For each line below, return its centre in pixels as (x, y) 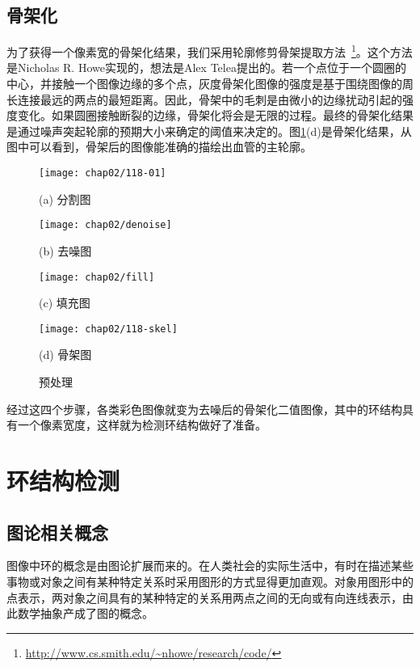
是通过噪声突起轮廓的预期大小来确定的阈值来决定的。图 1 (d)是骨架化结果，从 (209, 131)
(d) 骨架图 (65, 355)
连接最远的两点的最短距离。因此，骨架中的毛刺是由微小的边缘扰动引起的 (210, 99)
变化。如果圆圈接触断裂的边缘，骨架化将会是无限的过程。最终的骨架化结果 (215, 115)
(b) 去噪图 (65, 250)
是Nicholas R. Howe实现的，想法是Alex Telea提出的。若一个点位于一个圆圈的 (206, 68)
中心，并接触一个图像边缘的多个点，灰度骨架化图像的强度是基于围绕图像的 (204, 84)
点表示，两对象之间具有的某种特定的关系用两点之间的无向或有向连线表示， (204, 597)
